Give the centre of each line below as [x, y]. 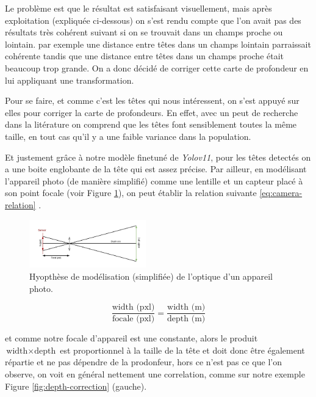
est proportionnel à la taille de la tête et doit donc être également [182, 350]
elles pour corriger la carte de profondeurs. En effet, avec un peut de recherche [152, 112]
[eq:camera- [281, 193]
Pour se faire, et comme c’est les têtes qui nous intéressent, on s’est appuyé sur [152, 100]
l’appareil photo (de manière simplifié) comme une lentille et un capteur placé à [154, 180]
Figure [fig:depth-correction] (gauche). [76, 386]
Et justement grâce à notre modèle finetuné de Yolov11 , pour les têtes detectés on [158, 157]
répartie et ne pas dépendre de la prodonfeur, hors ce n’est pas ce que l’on [143, 362]
